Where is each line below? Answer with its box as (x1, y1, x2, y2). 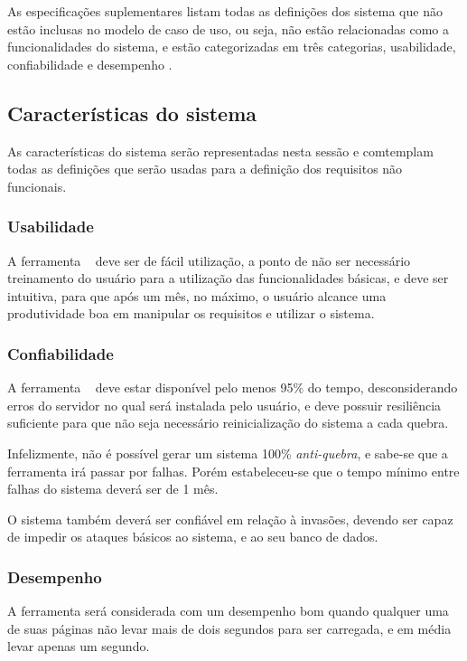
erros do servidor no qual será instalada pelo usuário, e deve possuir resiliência (7, 395, 442, 414)
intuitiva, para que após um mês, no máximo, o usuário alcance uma (7, 286, 387, 305)
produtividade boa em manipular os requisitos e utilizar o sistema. (7, 304, 375, 323)
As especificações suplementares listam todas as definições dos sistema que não (7, 2, 443, 20)
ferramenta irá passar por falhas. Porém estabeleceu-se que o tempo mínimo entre (7, 461, 460, 480)
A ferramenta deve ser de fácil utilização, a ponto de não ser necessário (7, 250, 411, 269)
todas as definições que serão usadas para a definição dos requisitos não (7, 159, 403, 178)
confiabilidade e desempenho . (7, 54, 173, 73)
